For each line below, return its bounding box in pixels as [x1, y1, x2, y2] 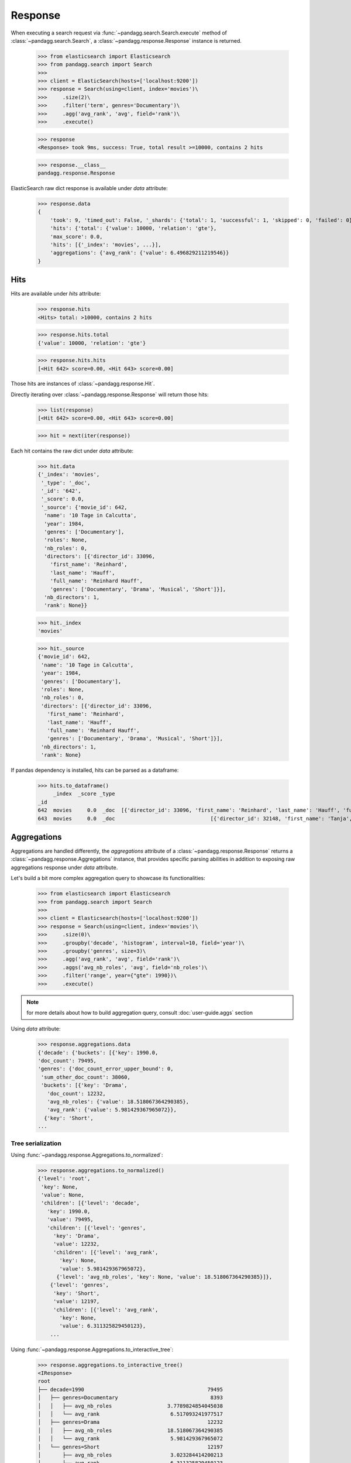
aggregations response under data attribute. [11, 864, 118, 871]
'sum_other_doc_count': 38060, [41, 1074, 131, 1080]
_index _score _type [53, 791, 115, 797]
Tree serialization [11, 1139, 61, 1147]
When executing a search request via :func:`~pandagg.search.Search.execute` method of [11, 29, 228, 36]
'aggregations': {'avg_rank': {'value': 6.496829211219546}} [50, 249, 229, 256]
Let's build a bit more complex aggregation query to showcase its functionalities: [11, 875, 206, 882]
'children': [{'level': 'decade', [41, 1200, 140, 1207]
